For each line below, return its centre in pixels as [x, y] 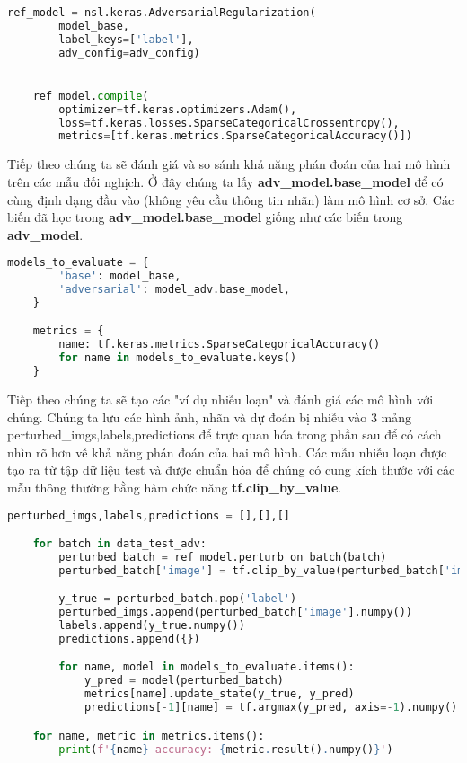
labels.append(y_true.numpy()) [152, 626]
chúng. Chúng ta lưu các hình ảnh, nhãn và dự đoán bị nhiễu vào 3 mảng [210, 417]
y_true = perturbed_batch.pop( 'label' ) [178, 599]
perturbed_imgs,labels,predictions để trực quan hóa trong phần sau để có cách [225, 435]
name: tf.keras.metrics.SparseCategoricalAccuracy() [220, 345]
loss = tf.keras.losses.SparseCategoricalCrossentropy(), [229, 123]
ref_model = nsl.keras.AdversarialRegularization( [162, 13]
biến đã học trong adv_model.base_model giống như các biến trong [205, 217]
